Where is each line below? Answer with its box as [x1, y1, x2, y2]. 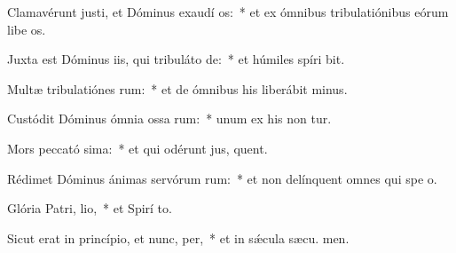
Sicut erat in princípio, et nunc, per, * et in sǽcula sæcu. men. [7, 228, 350, 247]
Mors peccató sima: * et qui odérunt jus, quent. [7, 138, 268, 157]
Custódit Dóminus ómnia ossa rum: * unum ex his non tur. [7, 109, 332, 128]
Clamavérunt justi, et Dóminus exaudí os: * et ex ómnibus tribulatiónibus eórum [7, 3, 449, 20]
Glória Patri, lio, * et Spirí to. [7, 199, 172, 217]
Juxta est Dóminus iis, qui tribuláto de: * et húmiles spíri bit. [7, 50, 345, 68]
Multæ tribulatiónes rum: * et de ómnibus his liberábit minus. [7, 79, 348, 98]
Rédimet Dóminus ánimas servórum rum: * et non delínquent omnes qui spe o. [7, 169, 437, 187]
